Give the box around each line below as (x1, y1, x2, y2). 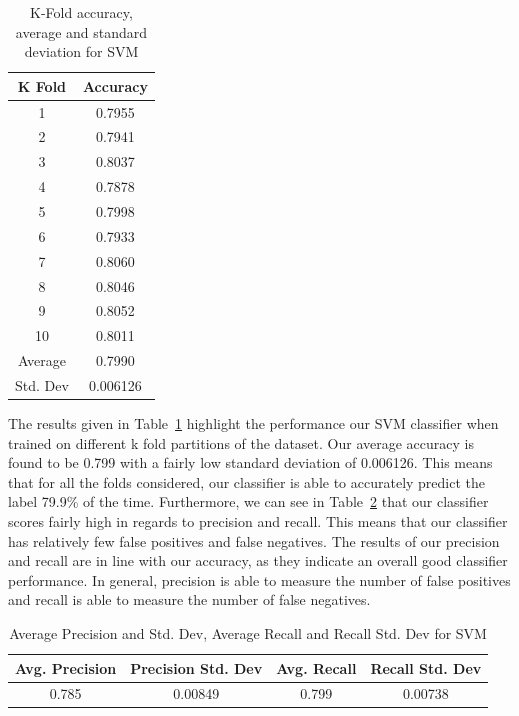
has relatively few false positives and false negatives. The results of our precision (8, 530, 500, 551)
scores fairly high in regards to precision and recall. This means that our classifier (8, 510, 508, 531)
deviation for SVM (24, 41, 139, 62)
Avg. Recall (276, 657, 357, 678)
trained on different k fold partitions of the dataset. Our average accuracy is (8, 432, 474, 453)
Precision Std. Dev (130, 657, 263, 678)
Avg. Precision (15, 657, 117, 678)
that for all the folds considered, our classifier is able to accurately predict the (8, 471, 486, 492)
